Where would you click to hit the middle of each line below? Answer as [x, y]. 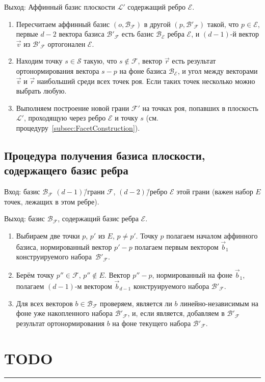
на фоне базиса [143, 70]
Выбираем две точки [48, 235]
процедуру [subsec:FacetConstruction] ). [78, 127]
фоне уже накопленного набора [64, 313]
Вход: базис [22, 192]
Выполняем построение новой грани [73, 108]
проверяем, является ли [136, 303]
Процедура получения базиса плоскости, [105, 155]
